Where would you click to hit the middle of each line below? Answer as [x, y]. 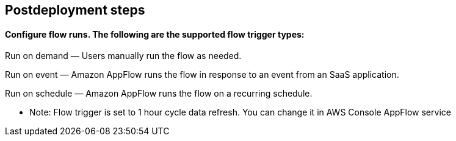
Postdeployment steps [75, 10]
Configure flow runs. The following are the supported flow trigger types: [155, 34]
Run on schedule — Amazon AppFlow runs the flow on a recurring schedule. [159, 94]
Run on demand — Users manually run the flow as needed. [123, 56]
